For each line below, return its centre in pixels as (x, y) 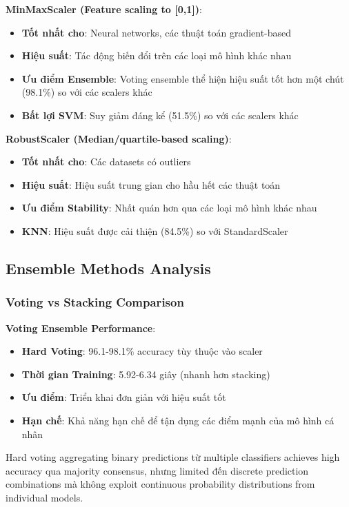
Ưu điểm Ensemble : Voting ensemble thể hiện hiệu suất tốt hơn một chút (183, 78)
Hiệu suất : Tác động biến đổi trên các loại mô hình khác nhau (157, 55)
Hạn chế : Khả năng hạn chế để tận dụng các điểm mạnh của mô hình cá (178, 420)
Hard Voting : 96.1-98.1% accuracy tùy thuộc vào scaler (142, 351)
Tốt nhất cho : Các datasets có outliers (106, 162)
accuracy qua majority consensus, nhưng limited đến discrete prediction (157, 470)
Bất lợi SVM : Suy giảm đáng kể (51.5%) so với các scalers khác (160, 115)
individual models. (44, 497)
